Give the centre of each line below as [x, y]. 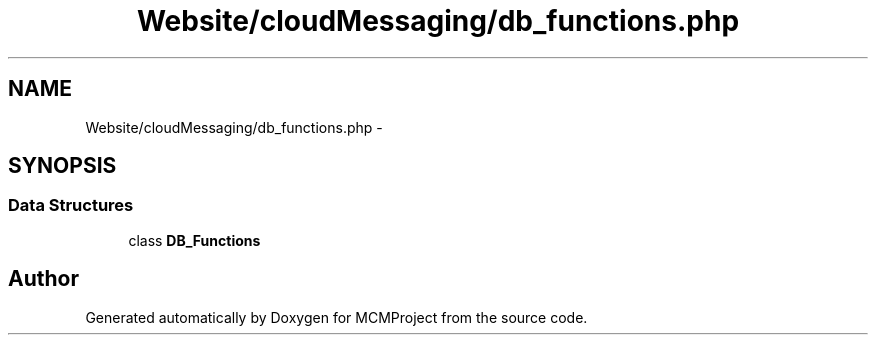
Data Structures [71, 205]
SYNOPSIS [62, 166]
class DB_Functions [194, 240]
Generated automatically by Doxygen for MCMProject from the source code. [336, 317]
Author [43, 279]
